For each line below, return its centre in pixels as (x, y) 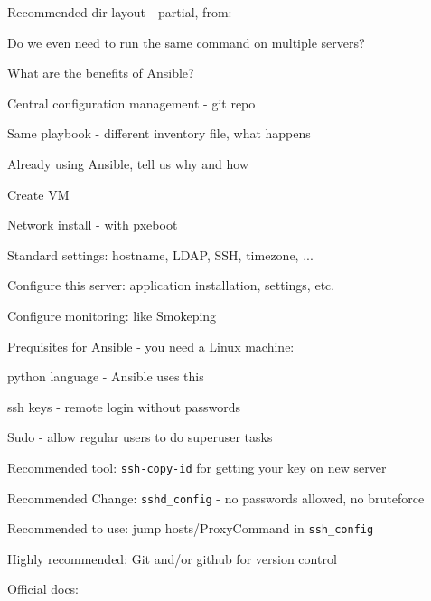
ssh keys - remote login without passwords (124, 406)
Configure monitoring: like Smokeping (112, 315)
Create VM (38, 194)
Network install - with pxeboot (93, 225)
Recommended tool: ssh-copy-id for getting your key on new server (197, 467)
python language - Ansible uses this (106, 376)
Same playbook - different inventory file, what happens (159, 133)
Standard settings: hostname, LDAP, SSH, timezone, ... (160, 254)
